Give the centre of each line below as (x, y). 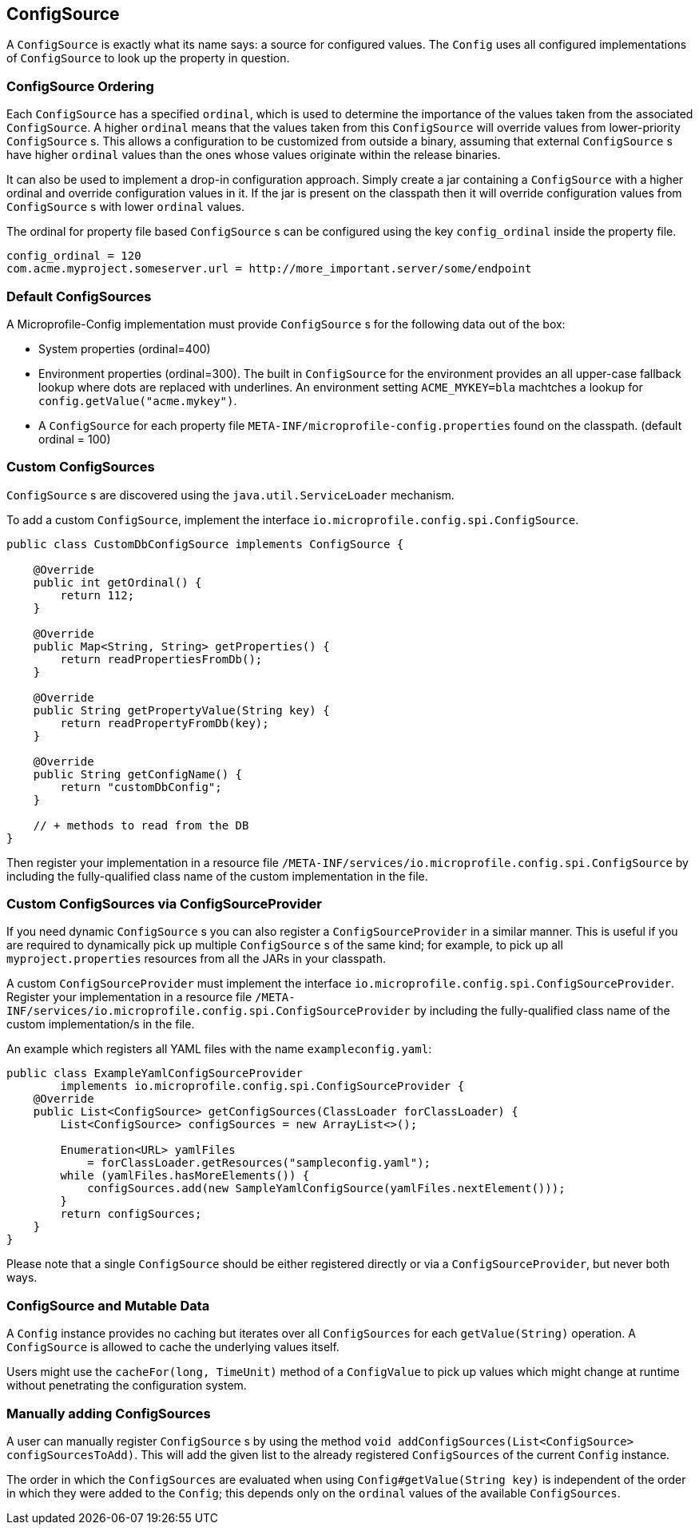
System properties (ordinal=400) (125, 348)
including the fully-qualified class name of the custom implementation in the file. (217, 876)
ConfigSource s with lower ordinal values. (126, 207)
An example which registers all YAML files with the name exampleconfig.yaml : (219, 1049)
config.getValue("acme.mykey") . (138, 400)
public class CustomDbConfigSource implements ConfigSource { (205, 544)
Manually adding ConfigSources (109, 1413)
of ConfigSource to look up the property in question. (148, 58)
